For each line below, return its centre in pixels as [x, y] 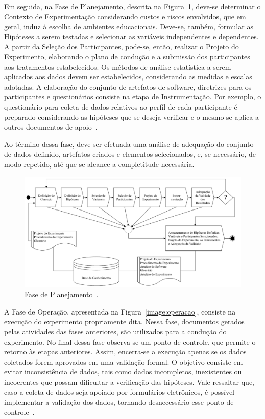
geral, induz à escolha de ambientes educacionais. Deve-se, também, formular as [129, 26]
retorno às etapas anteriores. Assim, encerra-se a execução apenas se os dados [125, 352]
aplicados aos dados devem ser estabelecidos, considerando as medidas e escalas [128, 77]
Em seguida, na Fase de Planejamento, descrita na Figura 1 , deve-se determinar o [132, 6]
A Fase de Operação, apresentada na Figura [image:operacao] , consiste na [120, 311]
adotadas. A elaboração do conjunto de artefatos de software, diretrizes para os [128, 86]
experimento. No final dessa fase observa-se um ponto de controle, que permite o [130, 341]
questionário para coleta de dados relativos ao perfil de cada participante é [121, 106]
